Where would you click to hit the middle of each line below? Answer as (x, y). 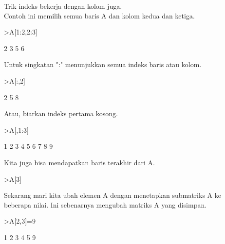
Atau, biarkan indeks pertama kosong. (61, 113)
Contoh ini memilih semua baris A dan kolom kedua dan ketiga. (99, 15)
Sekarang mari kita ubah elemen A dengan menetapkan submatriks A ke (112, 195)
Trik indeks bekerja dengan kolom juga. (63, 6)
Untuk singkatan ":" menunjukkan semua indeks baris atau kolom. (103, 64)
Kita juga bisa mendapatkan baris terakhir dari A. (79, 162)
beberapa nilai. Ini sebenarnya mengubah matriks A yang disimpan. (105, 204)
